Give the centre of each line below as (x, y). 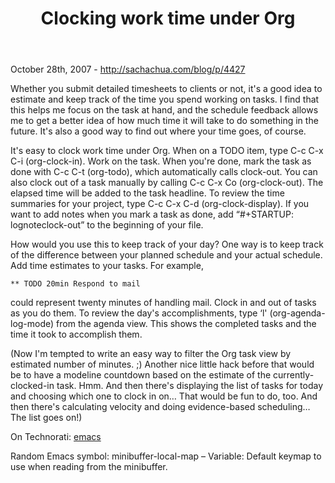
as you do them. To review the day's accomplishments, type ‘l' (139, 313)
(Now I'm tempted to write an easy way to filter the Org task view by (151, 354)
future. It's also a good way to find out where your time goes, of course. (158, 131)
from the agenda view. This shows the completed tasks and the (186, 324)
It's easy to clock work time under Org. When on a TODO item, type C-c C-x (167, 151)
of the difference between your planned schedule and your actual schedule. (166, 255)
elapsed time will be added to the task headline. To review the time (147, 193)
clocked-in (32, 386)
